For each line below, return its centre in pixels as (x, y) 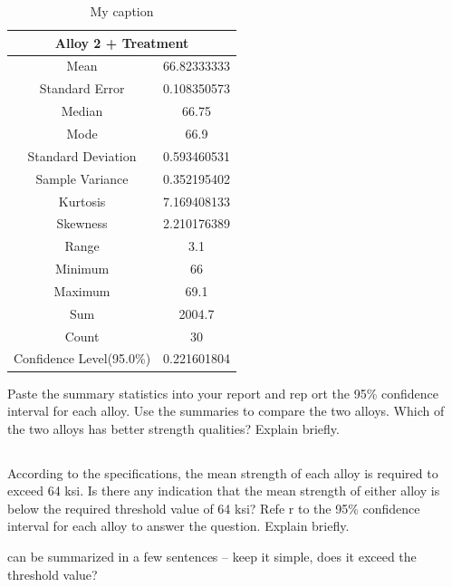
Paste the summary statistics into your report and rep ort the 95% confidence (223, 393)
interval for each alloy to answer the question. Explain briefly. (178, 526)
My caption (122, 11)
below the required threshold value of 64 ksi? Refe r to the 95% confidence (214, 508)
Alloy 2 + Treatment (122, 42)
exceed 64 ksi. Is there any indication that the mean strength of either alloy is (224, 491)
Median (82, 111)
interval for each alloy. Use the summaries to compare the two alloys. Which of (226, 411)
